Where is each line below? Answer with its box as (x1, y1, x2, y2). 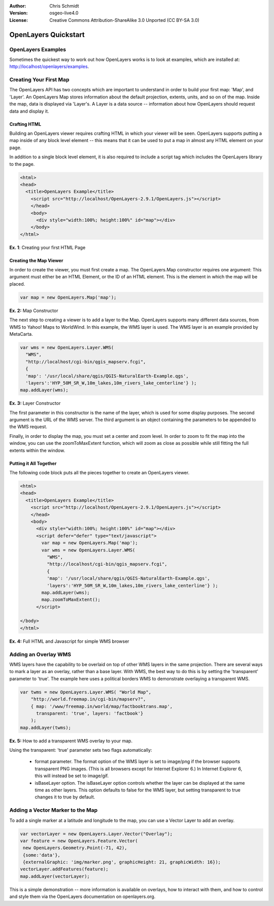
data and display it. (9, 108, 49, 114)
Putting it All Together (9, 460, 57, 466)
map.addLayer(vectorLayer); (20, 873, 90, 879)
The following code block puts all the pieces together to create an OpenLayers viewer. (9, 470, 190, 476)
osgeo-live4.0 (49, 10, 79, 16)
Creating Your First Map (9, 76, 70, 83)
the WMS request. (9, 424, 48, 430)
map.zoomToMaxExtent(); (41, 597, 101, 603)
